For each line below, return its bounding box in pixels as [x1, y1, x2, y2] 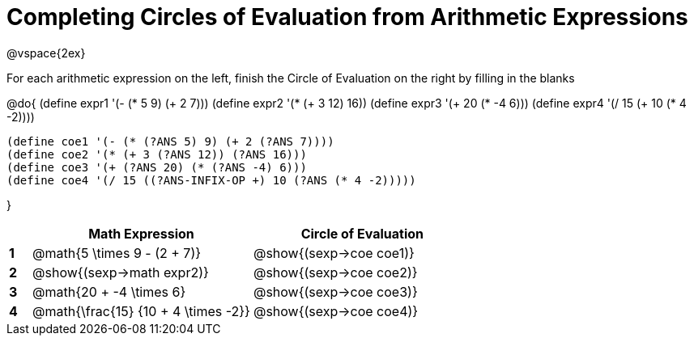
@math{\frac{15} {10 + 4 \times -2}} [32, 302, 250, 319]
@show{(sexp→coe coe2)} [253, 264, 418, 281]
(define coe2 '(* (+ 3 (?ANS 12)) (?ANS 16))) [6, 147, 307, 161]
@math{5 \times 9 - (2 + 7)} [32, 244, 202, 261]
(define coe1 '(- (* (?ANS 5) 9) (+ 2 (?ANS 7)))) [6, 134, 334, 148]
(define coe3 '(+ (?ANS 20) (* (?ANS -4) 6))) [6, 160, 307, 174]
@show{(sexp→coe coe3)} [253, 283, 418, 300]
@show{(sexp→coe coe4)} [253, 302, 419, 319]
